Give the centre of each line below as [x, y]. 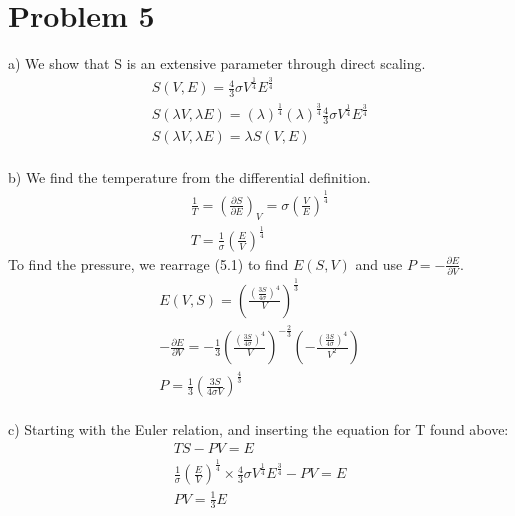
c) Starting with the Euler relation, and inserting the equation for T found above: [258, 429]
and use [379, 263]
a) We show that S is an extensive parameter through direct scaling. [217, 63]
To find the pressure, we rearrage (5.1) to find [148, 263]
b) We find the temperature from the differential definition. [189, 176]
